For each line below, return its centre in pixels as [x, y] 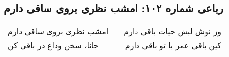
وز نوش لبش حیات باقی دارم [172, 31]
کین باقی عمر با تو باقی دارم [173, 45]
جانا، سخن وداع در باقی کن [53, 45]
